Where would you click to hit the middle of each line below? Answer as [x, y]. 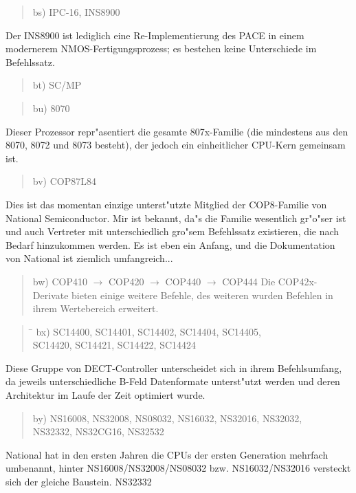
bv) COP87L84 [64, 181]
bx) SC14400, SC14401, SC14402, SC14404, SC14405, [148, 331]
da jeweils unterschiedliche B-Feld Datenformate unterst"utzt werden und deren [173, 381]
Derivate [51, 295]
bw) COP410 [60, 281]
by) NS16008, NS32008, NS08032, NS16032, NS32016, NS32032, [167, 418]
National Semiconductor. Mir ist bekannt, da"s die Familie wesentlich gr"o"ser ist [176, 218]
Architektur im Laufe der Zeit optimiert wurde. [105, 395]
